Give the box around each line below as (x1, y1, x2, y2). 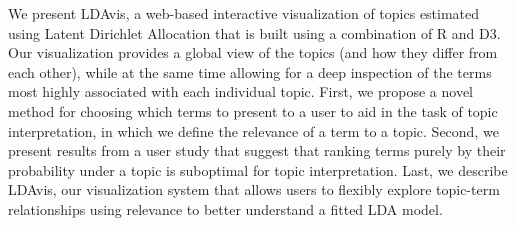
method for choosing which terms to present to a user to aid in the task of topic (8, 100, 498, 121)
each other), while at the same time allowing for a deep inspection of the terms (8, 61, 492, 82)
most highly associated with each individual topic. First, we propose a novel (8, 81, 473, 102)
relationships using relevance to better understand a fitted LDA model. (8, 198, 443, 219)
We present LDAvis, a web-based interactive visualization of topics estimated (8, 3, 480, 23)
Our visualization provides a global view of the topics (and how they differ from (8, 42, 498, 63)
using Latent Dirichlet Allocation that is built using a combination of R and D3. (8, 22, 501, 43)
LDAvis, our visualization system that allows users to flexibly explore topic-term (8, 179, 500, 200)
